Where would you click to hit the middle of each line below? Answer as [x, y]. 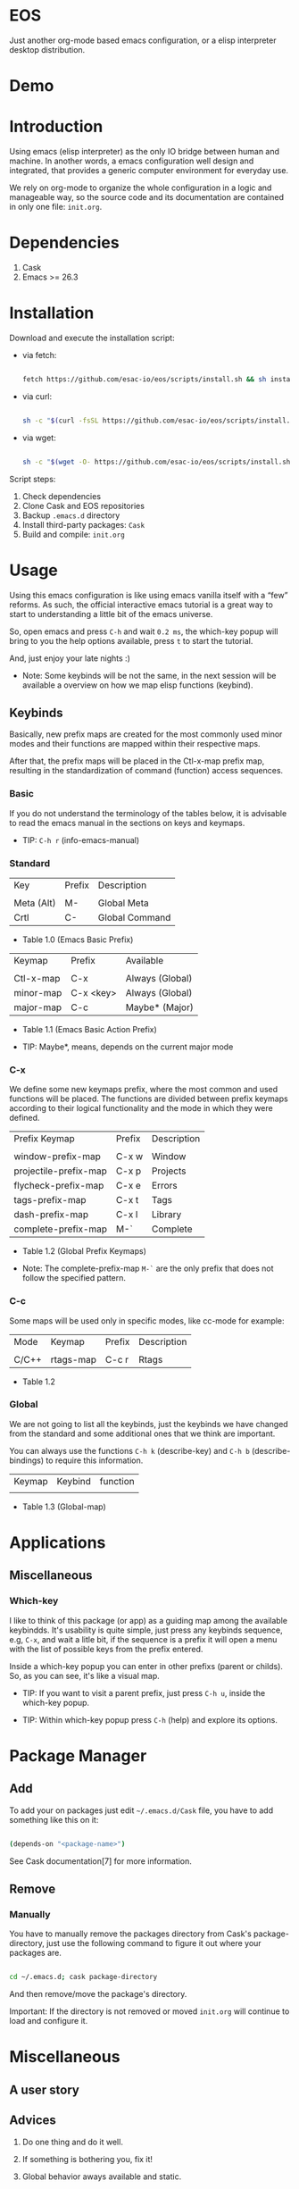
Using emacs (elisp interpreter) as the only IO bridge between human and [144, 152]
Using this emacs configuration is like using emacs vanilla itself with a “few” [149, 595]
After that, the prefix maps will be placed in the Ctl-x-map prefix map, [137, 761]
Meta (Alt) [35, 903]
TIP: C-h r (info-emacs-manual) [81, 840]
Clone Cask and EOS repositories [83, 505]
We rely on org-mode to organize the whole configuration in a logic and [141, 188]
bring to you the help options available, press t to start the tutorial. [131, 640]
